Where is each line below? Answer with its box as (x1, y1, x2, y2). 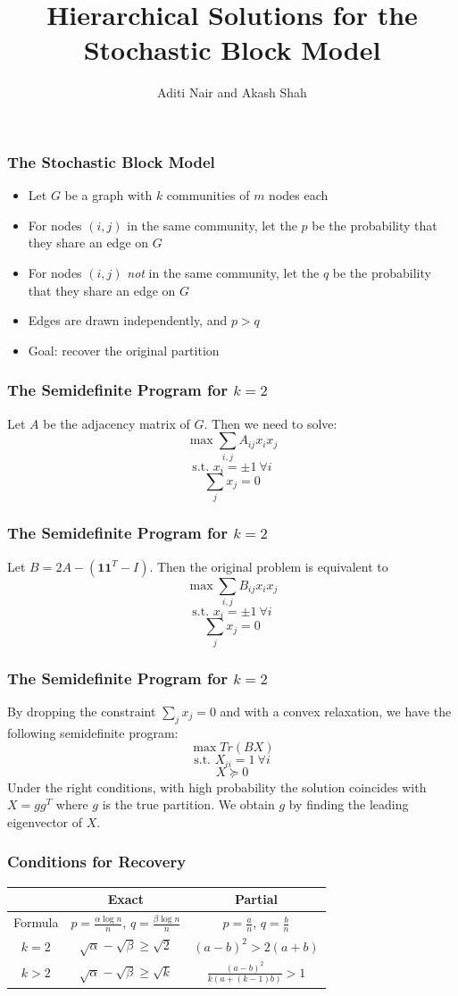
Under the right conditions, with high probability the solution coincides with (7, 777, 427, 796)
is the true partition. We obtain (102, 795, 275, 814)
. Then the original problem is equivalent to (149, 557, 388, 575)
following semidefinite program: (7, 723, 179, 741)
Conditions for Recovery (7, 850, 187, 873)
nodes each (269, 186, 329, 205)
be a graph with (64, 186, 153, 205)
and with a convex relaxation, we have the (220, 701, 452, 720)
